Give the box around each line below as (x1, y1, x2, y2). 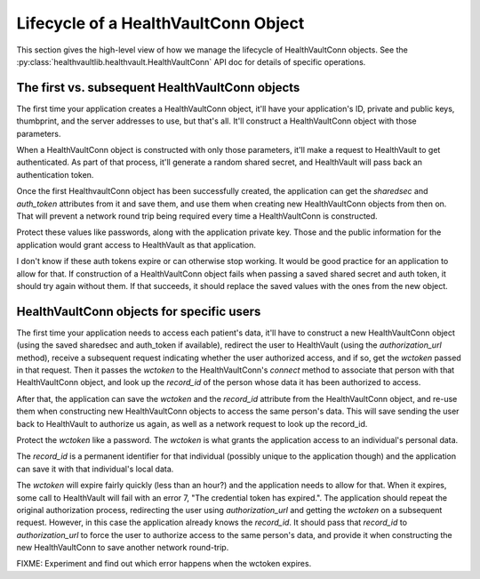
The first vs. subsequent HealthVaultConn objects (16, 80, 300, 95)
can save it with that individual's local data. (16, 463, 174, 474)
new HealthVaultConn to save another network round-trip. (16, 543, 229, 553)
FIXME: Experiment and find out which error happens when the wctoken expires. (16, 559, 312, 569)
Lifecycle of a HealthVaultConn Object (16, 13, 305, 33)
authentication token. (16, 169, 94, 180)
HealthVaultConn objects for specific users (16, 303, 261, 319)
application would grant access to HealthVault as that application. (16, 239, 257, 250)
